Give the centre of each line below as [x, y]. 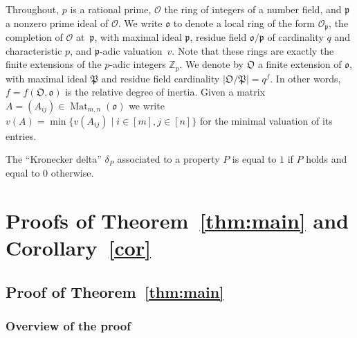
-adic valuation [131, 50]
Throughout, [33, 9]
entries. [21, 135]
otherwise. [72, 173]
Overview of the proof [68, 325]
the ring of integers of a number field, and [253, 9]
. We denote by [211, 64]
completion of [34, 37]
